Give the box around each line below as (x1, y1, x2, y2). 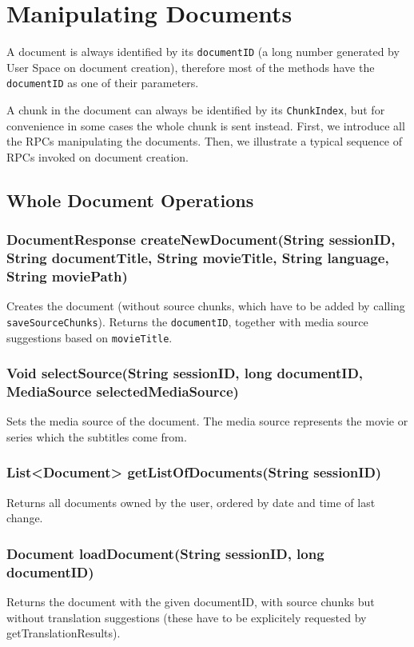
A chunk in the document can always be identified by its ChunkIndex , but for (6, 102, 385, 118)
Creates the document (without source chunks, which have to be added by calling (6, 298, 405, 314)
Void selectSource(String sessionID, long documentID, (6, 363, 364, 383)
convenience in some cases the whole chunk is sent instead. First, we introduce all (6, 117, 405, 134)
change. (6, 509, 43, 526)
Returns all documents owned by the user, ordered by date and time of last (6, 493, 376, 510)
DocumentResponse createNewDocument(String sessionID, (6, 230, 396, 250)
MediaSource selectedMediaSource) (6, 381, 239, 401)
